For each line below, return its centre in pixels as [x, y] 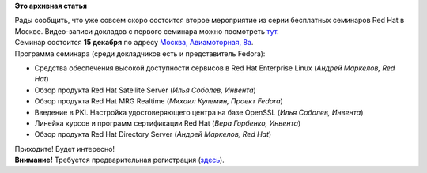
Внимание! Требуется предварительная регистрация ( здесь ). [119, 160]
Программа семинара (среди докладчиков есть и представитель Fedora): [140, 53]
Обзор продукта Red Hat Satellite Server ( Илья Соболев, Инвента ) [145, 90]
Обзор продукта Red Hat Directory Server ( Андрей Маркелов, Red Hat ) [153, 134]
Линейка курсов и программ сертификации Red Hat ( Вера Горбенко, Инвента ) [168, 123]
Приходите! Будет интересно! [64, 149]
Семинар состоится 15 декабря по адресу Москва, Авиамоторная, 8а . [134, 43]
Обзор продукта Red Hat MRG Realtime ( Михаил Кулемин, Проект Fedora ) [159, 101]
